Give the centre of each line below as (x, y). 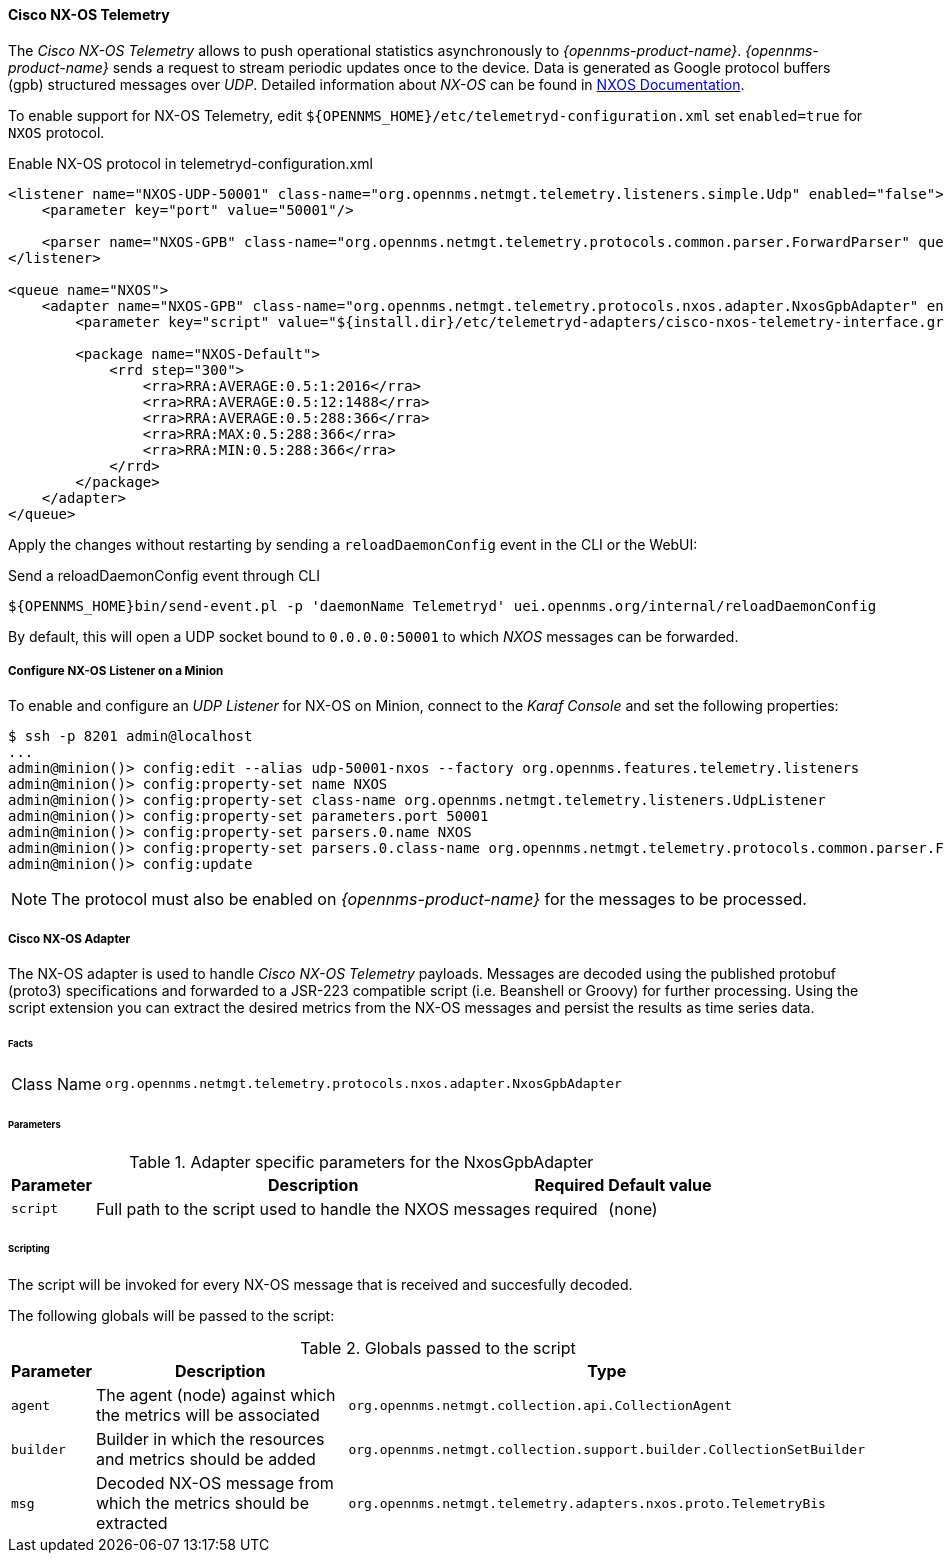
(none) (633, 1208)
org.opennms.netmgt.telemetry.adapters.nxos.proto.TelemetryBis (587, 1503)
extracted (131, 1523)
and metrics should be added (205, 1459)
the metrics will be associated (207, 1415)
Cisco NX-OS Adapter (69, 938)
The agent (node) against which (215, 1395)
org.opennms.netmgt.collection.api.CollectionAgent (540, 1405)
